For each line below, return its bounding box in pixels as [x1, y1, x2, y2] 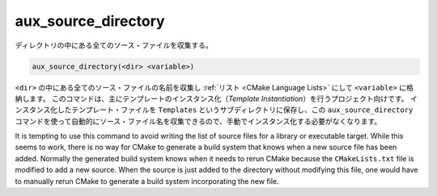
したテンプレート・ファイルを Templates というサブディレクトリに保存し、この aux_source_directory [57, 105, 414, 115]
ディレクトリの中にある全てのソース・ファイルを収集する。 [15, 40, 214, 50]
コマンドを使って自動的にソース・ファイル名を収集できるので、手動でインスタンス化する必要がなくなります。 [15, 116, 382, 126]
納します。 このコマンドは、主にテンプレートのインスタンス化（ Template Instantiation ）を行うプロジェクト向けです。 [15, 94, 409, 103]
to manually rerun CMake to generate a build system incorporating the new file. [15, 176, 279, 186]
